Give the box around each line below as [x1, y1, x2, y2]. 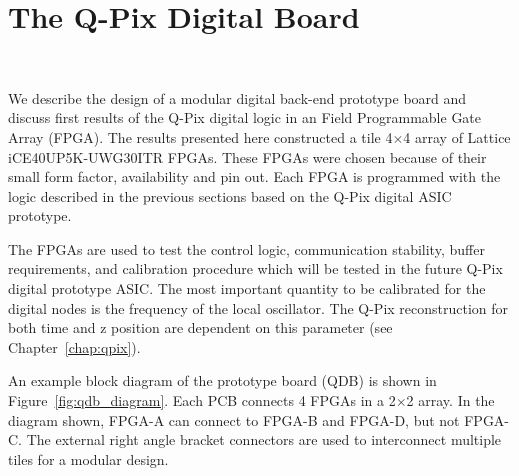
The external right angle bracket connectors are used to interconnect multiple [26, 429, 502, 450]
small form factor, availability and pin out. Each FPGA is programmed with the [8, 166, 501, 187]
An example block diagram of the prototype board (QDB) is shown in [8, 370, 437, 391]
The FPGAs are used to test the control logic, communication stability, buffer [8, 238, 485, 259]
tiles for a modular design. [8, 448, 169, 469]
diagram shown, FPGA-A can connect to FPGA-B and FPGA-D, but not [8, 409, 460, 430]
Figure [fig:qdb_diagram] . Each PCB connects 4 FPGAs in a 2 [8, 390, 396, 411]
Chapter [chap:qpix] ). [8, 336, 141, 357]
